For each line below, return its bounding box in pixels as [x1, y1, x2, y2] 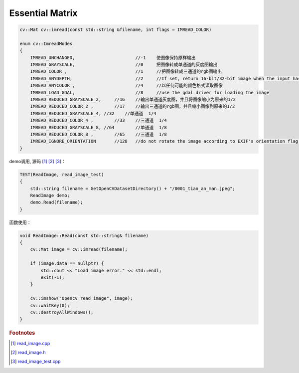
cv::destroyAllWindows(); [30, 309, 94, 315]
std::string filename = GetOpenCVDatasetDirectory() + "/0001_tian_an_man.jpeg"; [30, 186, 235, 191]
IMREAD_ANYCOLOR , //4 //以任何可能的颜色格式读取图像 [30, 83, 223, 88]
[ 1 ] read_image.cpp [10, 340, 50, 346]
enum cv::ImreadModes [19, 40, 73, 46]
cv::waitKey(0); [30, 302, 70, 308]
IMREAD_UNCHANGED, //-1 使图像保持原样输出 [30, 55, 196, 60]
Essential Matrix [9, 7, 78, 18]
